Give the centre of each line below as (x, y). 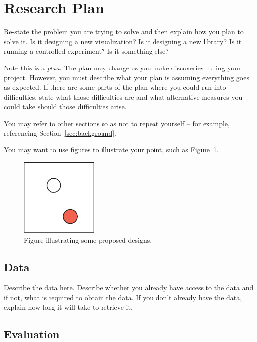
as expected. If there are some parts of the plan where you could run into (115, 87)
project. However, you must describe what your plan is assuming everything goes (127, 77)
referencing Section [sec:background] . (60, 133)
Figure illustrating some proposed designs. (88, 240)
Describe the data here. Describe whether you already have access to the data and (129, 288)
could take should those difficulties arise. (65, 106)
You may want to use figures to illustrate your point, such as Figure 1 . (111, 150)
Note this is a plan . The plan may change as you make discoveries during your (123, 67)
